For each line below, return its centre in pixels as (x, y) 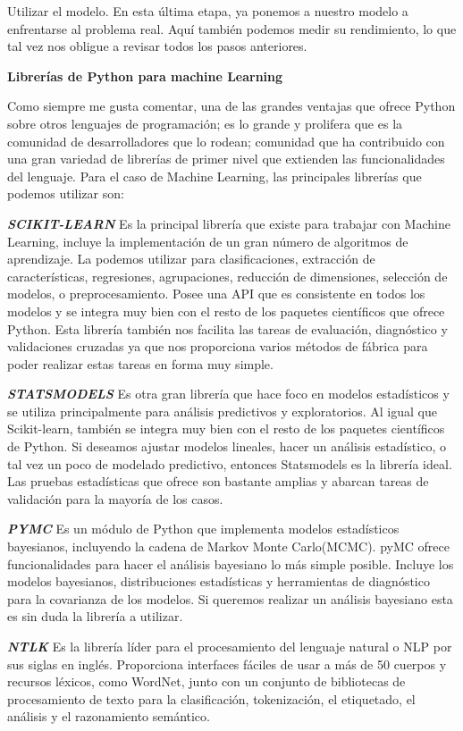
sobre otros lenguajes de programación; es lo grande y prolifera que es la (205, 123)
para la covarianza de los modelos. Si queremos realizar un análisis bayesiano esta (230, 598)
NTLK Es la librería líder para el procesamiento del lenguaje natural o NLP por (230, 646)
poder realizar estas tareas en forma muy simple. (140, 363)
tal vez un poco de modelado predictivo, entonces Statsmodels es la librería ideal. (230, 463)
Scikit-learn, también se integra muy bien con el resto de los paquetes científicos (226, 429)
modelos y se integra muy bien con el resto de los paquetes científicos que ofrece (226, 311)
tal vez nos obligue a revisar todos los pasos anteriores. (157, 46)
